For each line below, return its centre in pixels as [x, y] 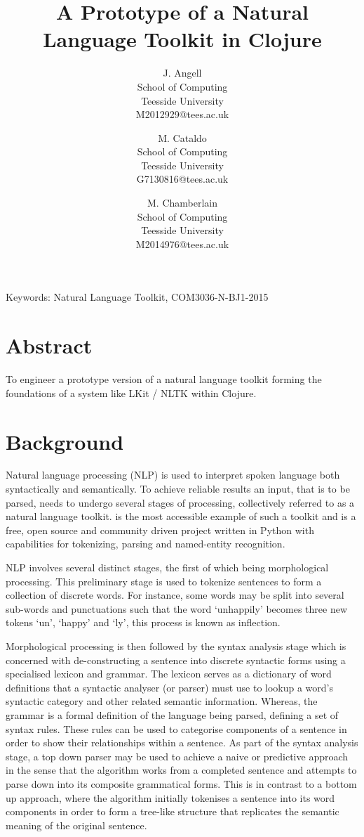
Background [65, 441]
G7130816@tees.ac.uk [182, 179]
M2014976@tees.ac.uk [182, 244]
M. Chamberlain [182, 203]
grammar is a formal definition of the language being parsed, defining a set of [172, 714]
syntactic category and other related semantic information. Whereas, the [162, 701]
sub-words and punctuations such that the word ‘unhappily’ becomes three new [177, 608]
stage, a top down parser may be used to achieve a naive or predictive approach [177, 756]
